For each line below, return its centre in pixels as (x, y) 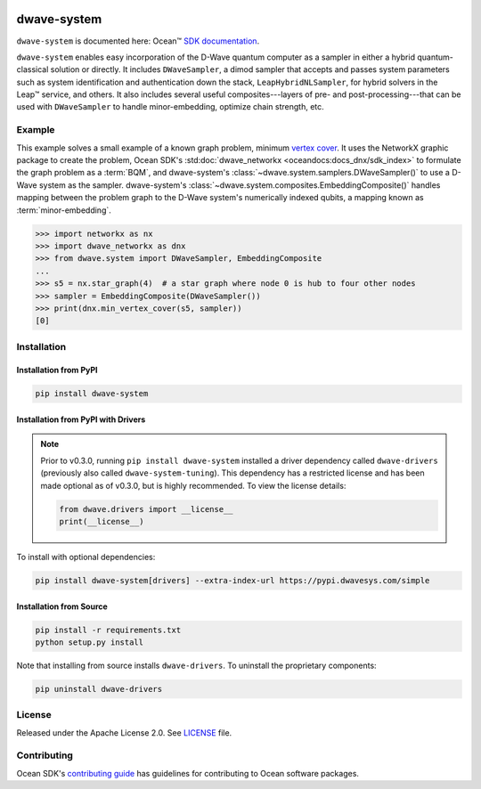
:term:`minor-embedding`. (64, 210)
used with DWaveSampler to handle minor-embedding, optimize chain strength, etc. (170, 107)
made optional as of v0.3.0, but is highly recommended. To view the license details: (193, 485)
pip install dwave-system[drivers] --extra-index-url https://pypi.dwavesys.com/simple (232, 580)
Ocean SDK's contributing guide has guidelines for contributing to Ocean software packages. (188, 773)
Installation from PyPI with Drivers (81, 419)
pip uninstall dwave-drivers (99, 689)
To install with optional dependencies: (86, 557)
